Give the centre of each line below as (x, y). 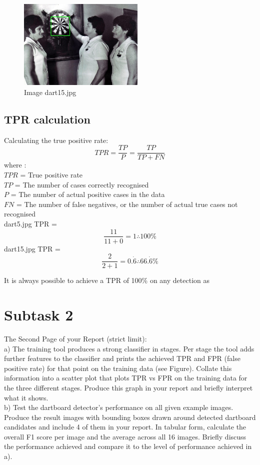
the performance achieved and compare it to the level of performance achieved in (128, 446)
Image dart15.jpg (50, 92)
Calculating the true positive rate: (56, 140)
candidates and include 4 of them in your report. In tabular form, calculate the (125, 427)
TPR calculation (47, 119)
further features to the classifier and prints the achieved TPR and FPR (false (122, 358)
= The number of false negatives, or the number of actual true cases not (127, 204)
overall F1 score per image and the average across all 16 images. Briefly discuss (125, 436)
